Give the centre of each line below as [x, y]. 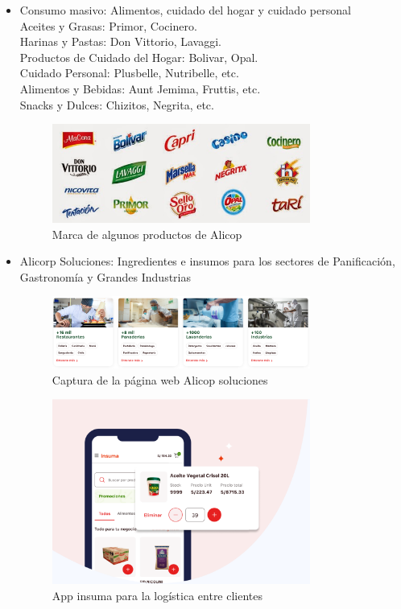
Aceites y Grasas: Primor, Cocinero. [108, 25]
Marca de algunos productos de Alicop [147, 234]
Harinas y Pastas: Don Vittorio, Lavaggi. [120, 41]
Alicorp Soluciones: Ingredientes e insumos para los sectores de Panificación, [207, 261]
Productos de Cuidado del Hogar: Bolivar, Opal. [139, 57]
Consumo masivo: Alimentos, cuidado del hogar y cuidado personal [185, 10]
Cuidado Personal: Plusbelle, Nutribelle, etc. [129, 73]
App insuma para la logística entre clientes [157, 596]
